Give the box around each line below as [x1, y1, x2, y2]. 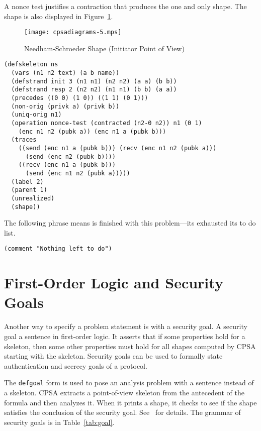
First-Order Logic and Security [4, 272, 223, 293]
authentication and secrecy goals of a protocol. [4, 360, 147, 371]
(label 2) [11, 178, 44, 185]
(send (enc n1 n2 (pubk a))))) [25, 169, 130, 177]
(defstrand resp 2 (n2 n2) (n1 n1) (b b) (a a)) [11, 86, 177, 93]
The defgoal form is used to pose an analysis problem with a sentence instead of [4, 377, 254, 388]
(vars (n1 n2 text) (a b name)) [11, 69, 120, 77]
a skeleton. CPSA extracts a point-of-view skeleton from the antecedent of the [4, 387, 245, 398]
